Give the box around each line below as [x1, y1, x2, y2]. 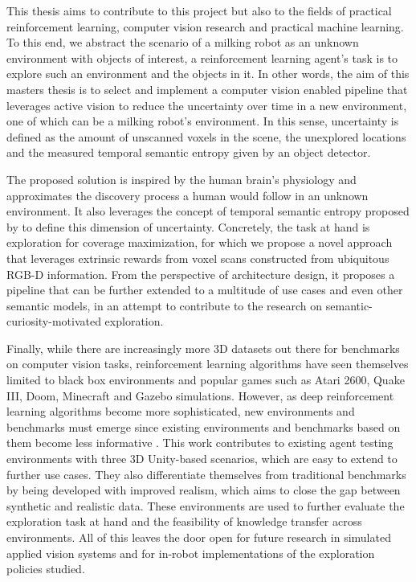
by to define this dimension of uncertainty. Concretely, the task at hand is [6, 218, 370, 235]
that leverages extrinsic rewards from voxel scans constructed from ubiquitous [6, 249, 389, 266]
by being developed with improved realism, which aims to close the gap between [6, 482, 401, 498]
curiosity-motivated [6, 313, 101, 330]
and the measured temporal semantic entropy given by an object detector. [6, 144, 371, 161]
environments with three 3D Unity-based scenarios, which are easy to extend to [6, 450, 398, 467]
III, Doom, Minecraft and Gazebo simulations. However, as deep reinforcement [6, 387, 394, 404]
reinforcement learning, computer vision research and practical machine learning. [6, 18, 404, 35]
